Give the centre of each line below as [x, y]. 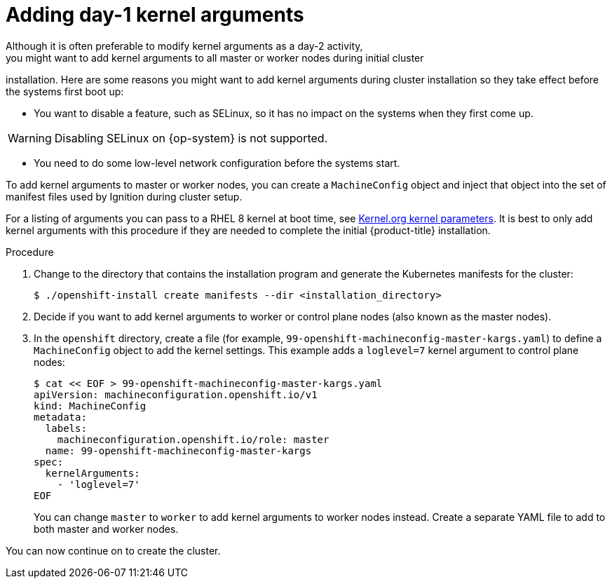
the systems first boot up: [65, 91]
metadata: [60, 417]
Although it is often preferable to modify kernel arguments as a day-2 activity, [184, 46]
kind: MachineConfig [90, 406]
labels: [66, 428]
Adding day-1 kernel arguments [155, 15]
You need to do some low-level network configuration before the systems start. [217, 163]
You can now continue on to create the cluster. [113, 550]
